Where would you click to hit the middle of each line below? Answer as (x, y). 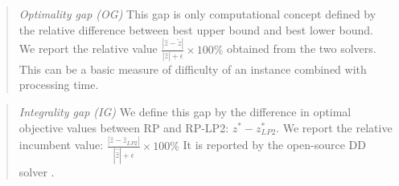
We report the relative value (88, 49)
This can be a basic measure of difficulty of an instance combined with (193, 69)
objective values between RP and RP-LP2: (124, 127)
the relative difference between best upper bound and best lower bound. (196, 29)
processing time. (59, 85)
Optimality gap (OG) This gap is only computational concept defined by (197, 14)
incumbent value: (61, 145)
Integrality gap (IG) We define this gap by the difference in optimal (185, 111)
